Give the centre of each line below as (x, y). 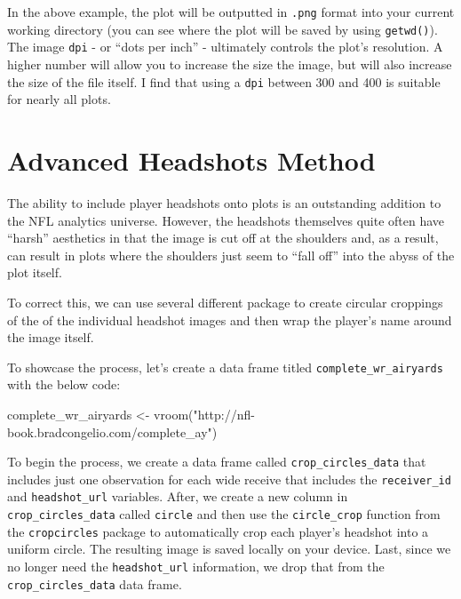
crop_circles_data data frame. (95, 583)
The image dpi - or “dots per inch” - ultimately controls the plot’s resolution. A (225, 47)
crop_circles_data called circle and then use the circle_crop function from (224, 514)
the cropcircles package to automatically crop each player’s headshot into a (218, 531)
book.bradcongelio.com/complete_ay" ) (112, 431)
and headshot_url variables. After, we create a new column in (178, 496)
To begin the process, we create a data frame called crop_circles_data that (217, 462)
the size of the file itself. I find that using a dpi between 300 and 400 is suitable (224, 81)
